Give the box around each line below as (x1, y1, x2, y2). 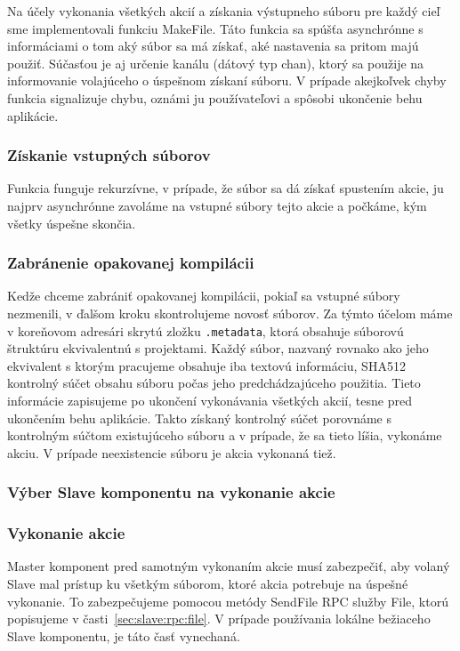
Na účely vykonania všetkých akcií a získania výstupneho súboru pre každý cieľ (7, 2, 440, 20)
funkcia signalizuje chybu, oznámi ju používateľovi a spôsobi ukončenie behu (7, 88, 423, 107)
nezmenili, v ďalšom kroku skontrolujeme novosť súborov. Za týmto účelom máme (7, 303, 453, 322)
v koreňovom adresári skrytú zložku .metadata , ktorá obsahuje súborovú (7, 321, 404, 340)
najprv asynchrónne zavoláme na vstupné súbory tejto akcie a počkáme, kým (7, 196, 427, 214)
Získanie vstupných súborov (7, 144, 211, 166)
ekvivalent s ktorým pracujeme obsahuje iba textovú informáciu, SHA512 (7, 356, 406, 374)
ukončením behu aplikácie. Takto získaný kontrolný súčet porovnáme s (7, 408, 391, 427)
